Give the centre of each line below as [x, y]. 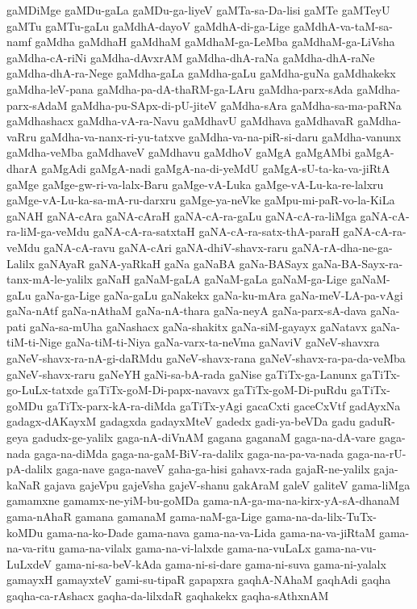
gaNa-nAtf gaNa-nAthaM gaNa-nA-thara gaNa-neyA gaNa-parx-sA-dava [187, 311]
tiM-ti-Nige [34, 342]
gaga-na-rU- [377, 453]
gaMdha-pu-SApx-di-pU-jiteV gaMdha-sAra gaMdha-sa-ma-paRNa [236, 105]
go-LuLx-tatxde [45, 390]
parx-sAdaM [37, 105]
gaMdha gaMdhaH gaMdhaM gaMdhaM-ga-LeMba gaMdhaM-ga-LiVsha [215, 42]
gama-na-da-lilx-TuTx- [321, 516]
